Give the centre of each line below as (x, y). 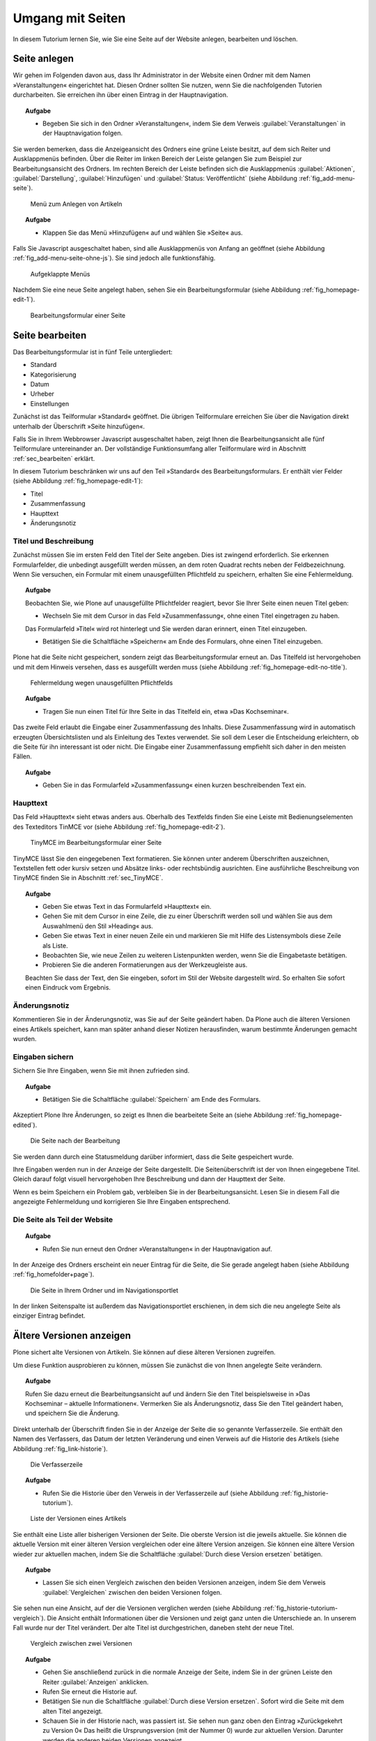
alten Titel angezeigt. (73, 1711)
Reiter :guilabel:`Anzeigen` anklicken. (96, 1682)
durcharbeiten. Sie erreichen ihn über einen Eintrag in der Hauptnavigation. (120, 95)
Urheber (42, 394)
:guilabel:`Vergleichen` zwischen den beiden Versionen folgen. (132, 1592)
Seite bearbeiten (50, 335)
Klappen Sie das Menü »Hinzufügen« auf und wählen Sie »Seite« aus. (143, 233)
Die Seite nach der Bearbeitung (75, 1141)
